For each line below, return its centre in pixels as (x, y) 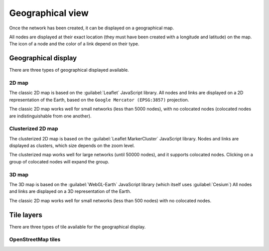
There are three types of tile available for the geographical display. (77, 227)
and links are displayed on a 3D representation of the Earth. (70, 191)
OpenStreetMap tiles (35, 240)
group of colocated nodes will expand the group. (59, 161)
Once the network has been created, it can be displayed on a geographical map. (92, 28)
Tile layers (26, 215)
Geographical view (49, 13)
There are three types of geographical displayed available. (69, 70)
